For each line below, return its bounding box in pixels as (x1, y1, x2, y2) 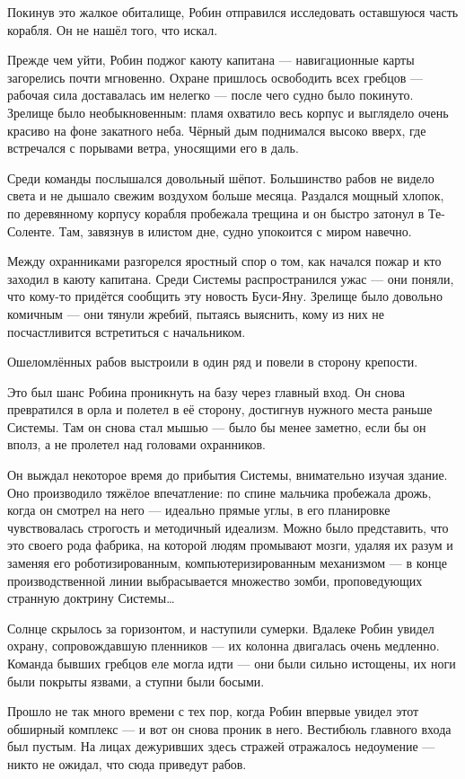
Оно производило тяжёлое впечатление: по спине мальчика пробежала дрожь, (7, 482, 432, 501)
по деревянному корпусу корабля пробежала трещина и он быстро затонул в (7, 203, 425, 222)
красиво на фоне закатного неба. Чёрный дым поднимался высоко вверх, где (7, 120, 426, 139)
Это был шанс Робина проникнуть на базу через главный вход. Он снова (7, 382, 406, 401)
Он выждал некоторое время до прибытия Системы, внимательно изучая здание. (7, 465, 448, 484)
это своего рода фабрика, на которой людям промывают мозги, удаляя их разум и (7, 536, 453, 554)
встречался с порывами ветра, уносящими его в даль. (7, 138, 299, 157)
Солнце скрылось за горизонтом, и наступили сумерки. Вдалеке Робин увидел (7, 618, 434, 637)
